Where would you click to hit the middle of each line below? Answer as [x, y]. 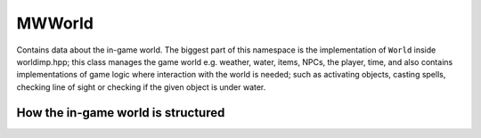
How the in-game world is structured [121, 113]
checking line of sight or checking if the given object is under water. [141, 87]
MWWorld [55, 23]
